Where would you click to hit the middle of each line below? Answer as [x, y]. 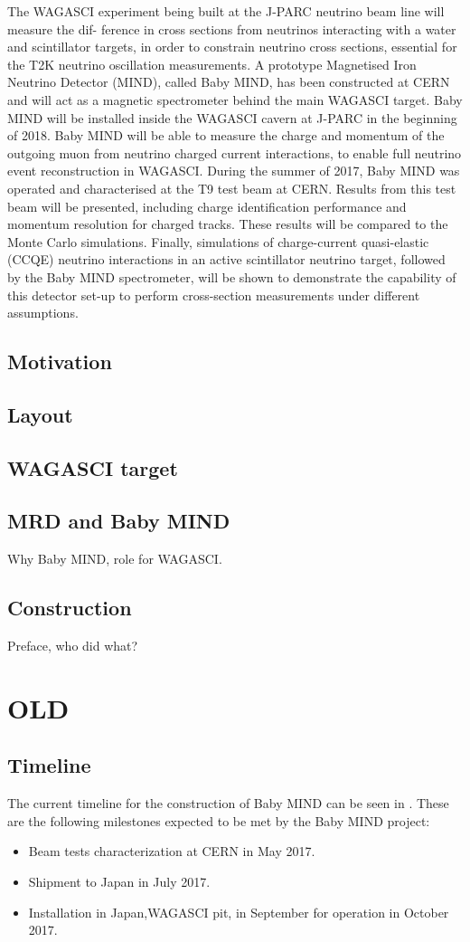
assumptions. [43, 313]
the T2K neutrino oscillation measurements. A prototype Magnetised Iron [212, 64]
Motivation [60, 362]
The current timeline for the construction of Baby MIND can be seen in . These [228, 803]
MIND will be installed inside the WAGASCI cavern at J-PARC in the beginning [232, 117]
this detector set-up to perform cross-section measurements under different [214, 295]
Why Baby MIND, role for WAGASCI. [115, 559]
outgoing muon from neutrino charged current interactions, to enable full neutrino [235, 152]
